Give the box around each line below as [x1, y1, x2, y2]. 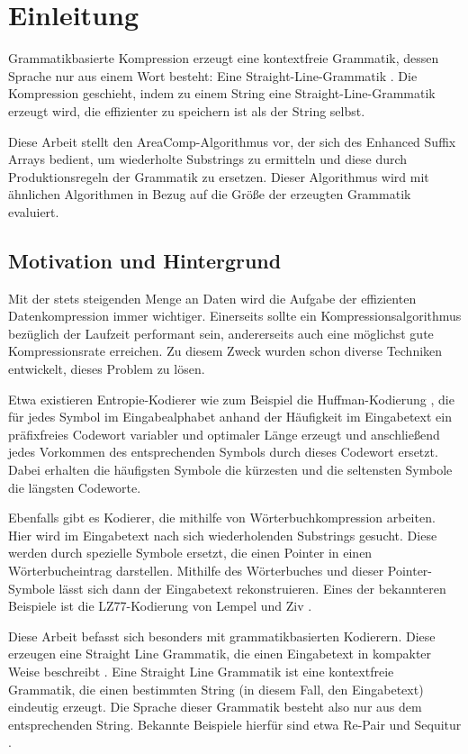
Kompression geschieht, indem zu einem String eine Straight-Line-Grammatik [8, 84, 436, 103]
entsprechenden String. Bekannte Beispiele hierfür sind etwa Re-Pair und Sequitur [8, 714, 462, 733]
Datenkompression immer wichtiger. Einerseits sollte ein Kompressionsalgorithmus [8, 306, 462, 325]
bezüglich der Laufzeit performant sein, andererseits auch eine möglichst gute [8, 323, 434, 342]
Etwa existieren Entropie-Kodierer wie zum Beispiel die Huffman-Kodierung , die [8, 389, 454, 408]
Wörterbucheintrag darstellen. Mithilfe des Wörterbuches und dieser [8, 560, 384, 579]
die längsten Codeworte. [8, 477, 141, 496]
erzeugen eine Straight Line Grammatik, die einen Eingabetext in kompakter [8, 644, 432, 663]
